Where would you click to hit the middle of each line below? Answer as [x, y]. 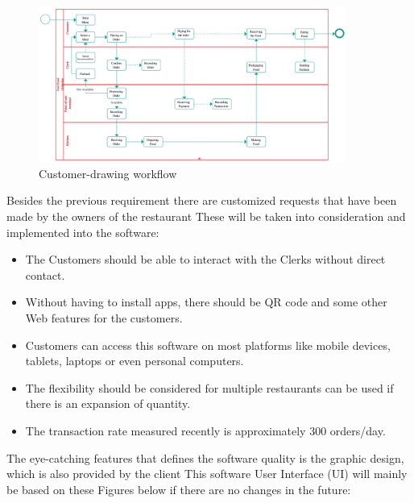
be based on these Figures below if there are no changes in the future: [179, 489]
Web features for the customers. [104, 317]
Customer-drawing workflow [108, 173]
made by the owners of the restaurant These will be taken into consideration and [206, 216]
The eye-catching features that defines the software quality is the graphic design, [205, 457]
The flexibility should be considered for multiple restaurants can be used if [209, 387]
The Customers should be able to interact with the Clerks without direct [205, 259]
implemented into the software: [83, 232]
